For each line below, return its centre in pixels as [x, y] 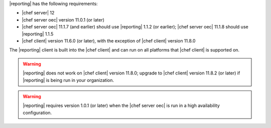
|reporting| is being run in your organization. [69, 80]
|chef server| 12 [38, 13]
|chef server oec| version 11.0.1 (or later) [63, 19]
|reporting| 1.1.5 [38, 34]
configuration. [37, 112]
